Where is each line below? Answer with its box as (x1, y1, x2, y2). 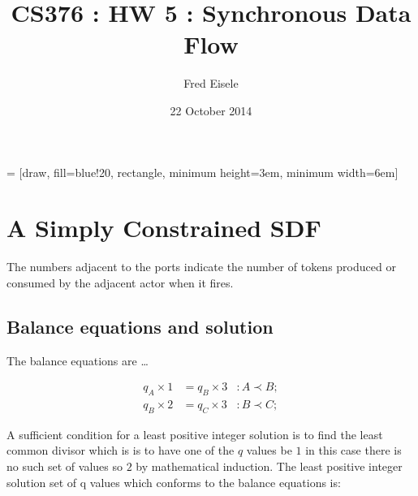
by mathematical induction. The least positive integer (136, 458, 403, 475)
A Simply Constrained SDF (6, 211, 321, 244)
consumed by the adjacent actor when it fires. (6, 274, 234, 291)
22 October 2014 (170, 101, 252, 119)
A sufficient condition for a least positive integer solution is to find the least (6, 425, 383, 442)
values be (246, 442, 292, 459)
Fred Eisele (183, 75, 239, 92)
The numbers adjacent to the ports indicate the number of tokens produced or (6, 258, 396, 275)
